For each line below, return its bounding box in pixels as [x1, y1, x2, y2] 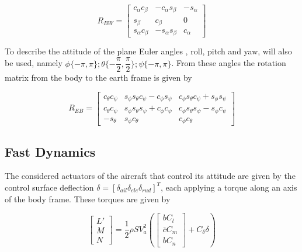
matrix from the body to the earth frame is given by [5, 71, 192, 84]
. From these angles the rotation [171, 57, 286, 69]
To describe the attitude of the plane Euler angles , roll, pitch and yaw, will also [5, 45, 292, 57]
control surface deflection [5, 181, 94, 193]
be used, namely [5, 57, 63, 69]
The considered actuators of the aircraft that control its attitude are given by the [5, 170, 296, 182]
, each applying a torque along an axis [161, 181, 297, 193]
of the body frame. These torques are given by [5, 192, 171, 205]
